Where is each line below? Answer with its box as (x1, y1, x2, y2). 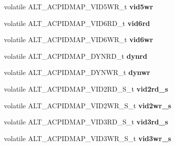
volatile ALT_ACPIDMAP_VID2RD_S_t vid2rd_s (4, 83, 168, 94)
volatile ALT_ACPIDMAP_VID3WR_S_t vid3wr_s (4, 133, 172, 143)
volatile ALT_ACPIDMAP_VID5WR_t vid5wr (4, 1, 153, 11)
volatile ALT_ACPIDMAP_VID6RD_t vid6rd (4, 18, 150, 28)
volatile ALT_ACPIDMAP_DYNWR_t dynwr (4, 67, 150, 77)
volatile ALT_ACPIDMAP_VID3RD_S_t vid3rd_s (4, 117, 168, 127)
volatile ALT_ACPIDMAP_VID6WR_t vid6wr (4, 34, 153, 45)
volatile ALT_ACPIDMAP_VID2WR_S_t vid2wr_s (4, 100, 172, 110)
